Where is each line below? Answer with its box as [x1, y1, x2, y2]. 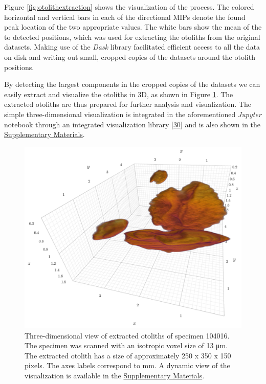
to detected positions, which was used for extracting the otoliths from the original [4, 31, 260, 42]
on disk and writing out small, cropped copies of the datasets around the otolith [4, 51, 255, 62]
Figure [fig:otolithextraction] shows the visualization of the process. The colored [4, 2, 254, 12]
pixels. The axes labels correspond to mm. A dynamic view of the [25, 360, 230, 371]
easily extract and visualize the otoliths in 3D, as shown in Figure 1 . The [4, 88, 233, 99]
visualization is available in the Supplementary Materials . [25, 370, 205, 380]
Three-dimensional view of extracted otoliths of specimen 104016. [25, 330, 230, 341]
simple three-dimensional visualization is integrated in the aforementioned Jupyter [4, 108, 261, 119]
